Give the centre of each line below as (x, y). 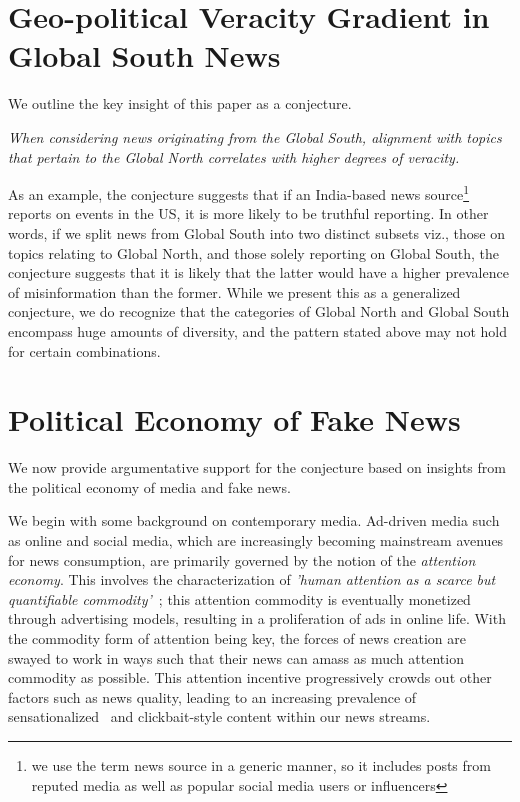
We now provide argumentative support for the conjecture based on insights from (257, 467)
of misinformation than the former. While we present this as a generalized (234, 291)
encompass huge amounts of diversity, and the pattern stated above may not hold (258, 330)
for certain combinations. (84, 350)
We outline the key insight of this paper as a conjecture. (180, 103)
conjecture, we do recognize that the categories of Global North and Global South (259, 311)
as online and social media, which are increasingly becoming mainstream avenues (256, 540)
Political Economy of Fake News (234, 419)
